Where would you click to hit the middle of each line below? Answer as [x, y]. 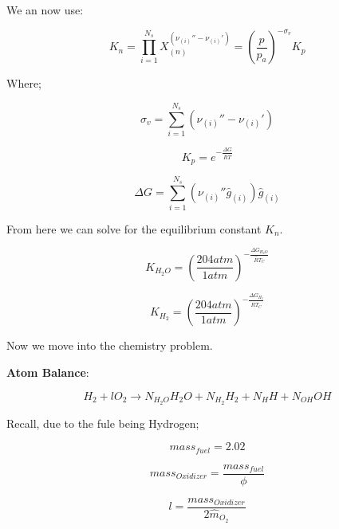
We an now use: [45, 10]
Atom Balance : [48, 372]
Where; [24, 83]
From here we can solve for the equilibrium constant [134, 228]
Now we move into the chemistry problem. [110, 345]
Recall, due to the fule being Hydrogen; [103, 423]
